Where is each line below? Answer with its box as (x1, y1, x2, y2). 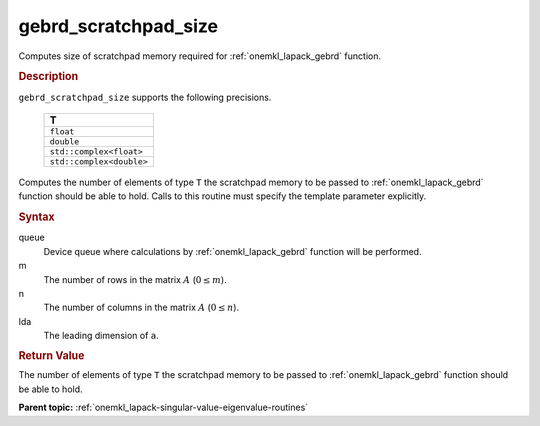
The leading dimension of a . (43, 330, 159, 342)
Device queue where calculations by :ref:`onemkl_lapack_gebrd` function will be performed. (43, 245, 422, 257)
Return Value (18, 348, 85, 362)
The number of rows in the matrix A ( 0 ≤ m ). (43, 273, 227, 285)
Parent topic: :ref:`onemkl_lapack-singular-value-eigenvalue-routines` (18, 401, 309, 414)
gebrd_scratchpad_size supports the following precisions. (18, 91, 272, 103)
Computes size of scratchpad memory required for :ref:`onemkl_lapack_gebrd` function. (18, 50, 382, 62)
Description (18, 70, 79, 84)
